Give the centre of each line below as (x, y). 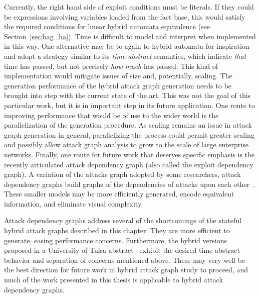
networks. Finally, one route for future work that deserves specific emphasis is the (129, 154)
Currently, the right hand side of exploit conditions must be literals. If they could (129, 7)
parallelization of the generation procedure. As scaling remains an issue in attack (128, 125)
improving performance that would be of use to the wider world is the (111, 115)
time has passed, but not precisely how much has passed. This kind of (111, 66)
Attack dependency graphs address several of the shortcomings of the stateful (123, 220)
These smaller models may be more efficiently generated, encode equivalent (119, 194)
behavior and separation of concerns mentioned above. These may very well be (125, 260)
